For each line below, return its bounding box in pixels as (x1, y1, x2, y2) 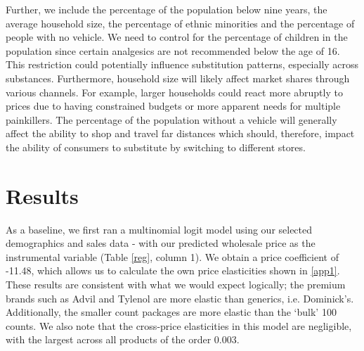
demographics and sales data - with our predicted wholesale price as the (6, 236, 316, 250)
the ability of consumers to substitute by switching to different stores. (6, 139, 306, 154)
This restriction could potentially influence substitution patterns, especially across (6, 57, 359, 72)
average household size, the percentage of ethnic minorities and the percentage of (6, 15, 355, 30)
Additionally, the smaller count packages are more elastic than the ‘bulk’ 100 (6, 305, 337, 319)
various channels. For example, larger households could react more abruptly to (6, 84, 343, 99)
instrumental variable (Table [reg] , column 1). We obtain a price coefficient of (6, 249, 339, 264)
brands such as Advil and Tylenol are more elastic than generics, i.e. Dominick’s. (6, 291, 354, 305)
